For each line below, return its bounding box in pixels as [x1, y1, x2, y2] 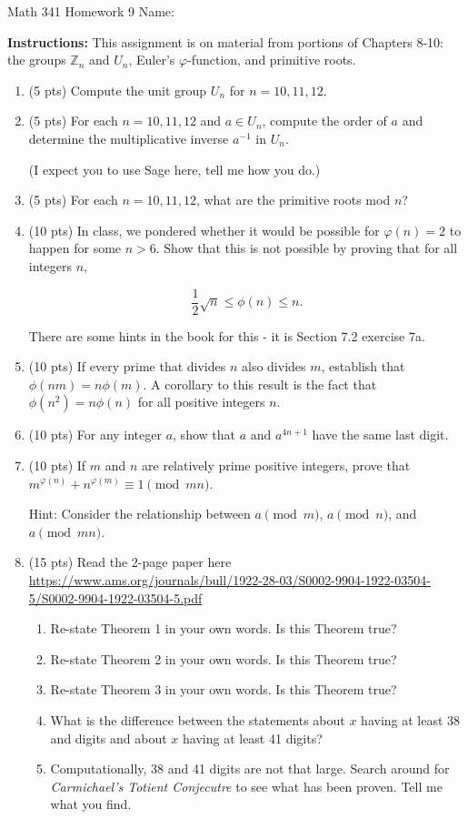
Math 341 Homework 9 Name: [7, 2, 174, 20]
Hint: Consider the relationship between [28, 504, 251, 523]
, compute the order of [262, 111, 387, 130]
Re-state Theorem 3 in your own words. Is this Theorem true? [50, 680, 397, 699]
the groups [7, 50, 66, 69]
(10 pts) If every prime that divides [28, 357, 226, 376]
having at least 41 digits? [183, 728, 323, 747]
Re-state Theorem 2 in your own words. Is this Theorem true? [50, 649, 397, 668]
